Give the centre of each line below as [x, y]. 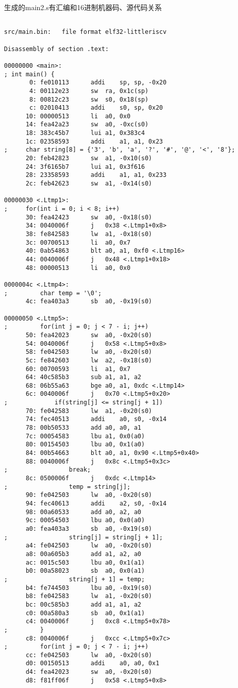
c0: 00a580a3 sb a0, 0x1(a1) [85, 613]
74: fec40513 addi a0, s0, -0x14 [96, 419]
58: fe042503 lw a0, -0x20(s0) [89, 352]
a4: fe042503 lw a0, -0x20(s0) [89, 546]
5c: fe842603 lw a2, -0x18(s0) [89, 360]
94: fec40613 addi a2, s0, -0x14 [96, 503]
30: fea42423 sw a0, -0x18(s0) [89, 217]
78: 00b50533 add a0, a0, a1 [83, 428]
